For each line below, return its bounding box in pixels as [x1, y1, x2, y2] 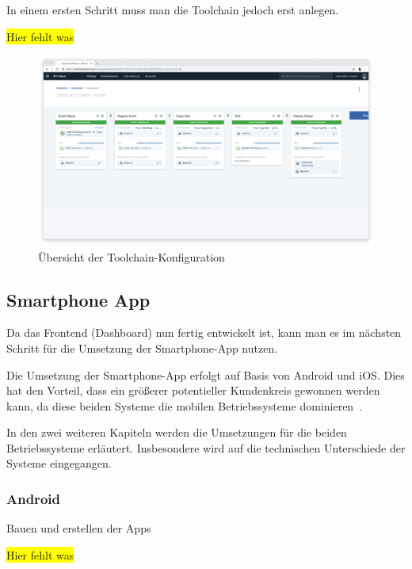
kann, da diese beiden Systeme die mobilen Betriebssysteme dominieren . [6, 397, 363, 414]
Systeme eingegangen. [6, 455, 112, 472]
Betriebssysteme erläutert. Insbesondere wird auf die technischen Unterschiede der [6, 439, 406, 456]
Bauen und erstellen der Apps [6, 520, 151, 537]
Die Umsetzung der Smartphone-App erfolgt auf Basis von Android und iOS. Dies [6, 366, 405, 383]
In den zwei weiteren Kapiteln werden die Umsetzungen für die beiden [6, 424, 347, 441]
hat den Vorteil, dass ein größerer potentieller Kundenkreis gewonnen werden [6, 382, 380, 399]
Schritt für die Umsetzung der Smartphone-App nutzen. [6, 339, 278, 356]
